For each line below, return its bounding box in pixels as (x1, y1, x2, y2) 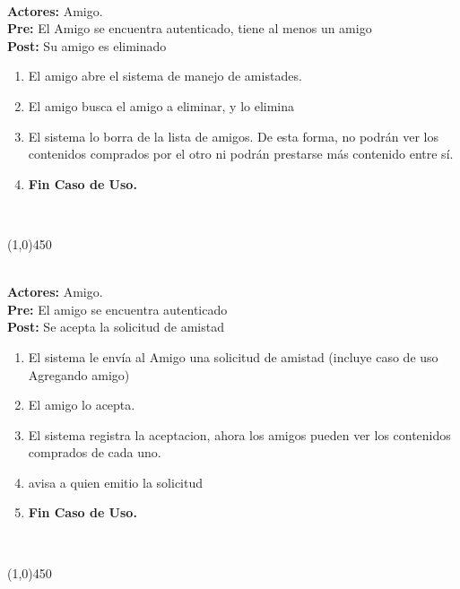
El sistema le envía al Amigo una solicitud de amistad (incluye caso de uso (28, 347, 438, 366)
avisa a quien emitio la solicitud (28, 472, 204, 491)
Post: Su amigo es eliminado (7, 36, 167, 55)
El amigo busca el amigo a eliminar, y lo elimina (28, 96, 295, 115)
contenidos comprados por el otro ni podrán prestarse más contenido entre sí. (28, 144, 454, 163)
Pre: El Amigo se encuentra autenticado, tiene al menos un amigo (7, 19, 372, 38)
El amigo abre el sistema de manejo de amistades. (28, 66, 302, 85)
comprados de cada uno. (28, 443, 161, 462)
